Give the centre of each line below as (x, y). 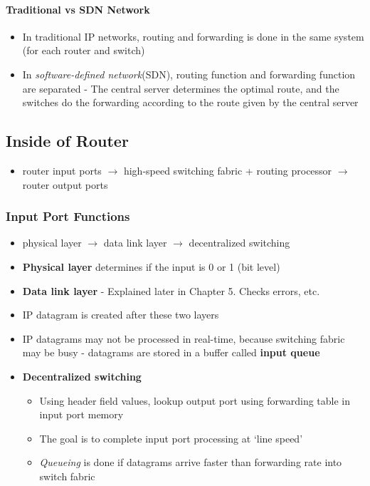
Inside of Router (67, 141)
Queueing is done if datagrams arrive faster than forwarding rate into (191, 462)
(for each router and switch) (84, 50)
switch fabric (67, 476)
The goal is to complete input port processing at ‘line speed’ (171, 438)
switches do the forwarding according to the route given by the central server (190, 102)
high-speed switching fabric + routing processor (228, 170)
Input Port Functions (68, 216)
